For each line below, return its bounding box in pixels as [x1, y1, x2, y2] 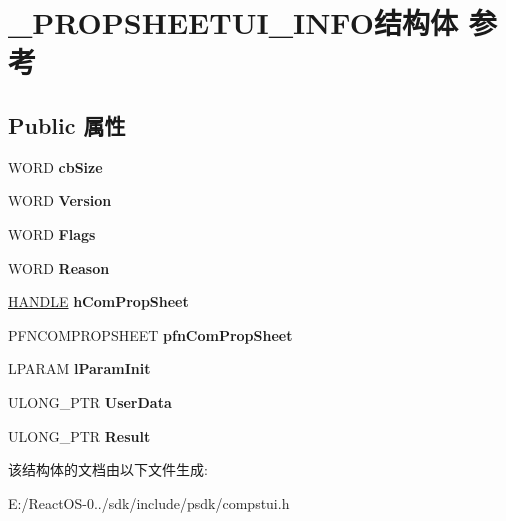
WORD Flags [8, 223, 96, 244]
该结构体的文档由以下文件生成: [8, 459, 208, 480]
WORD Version [8, 190, 112, 211]
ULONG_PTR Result [8, 425, 151, 446]
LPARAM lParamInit [8, 358, 151, 379]
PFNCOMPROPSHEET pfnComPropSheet [8, 324, 293, 345]
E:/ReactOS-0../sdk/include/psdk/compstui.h [8, 492, 290, 513]
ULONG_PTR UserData [8, 391, 172, 412]
